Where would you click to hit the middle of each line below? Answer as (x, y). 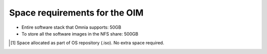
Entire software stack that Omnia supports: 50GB (71, 27)
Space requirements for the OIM (76, 13)
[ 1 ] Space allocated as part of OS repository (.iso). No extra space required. (87, 43)
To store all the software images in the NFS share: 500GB (80, 34)
